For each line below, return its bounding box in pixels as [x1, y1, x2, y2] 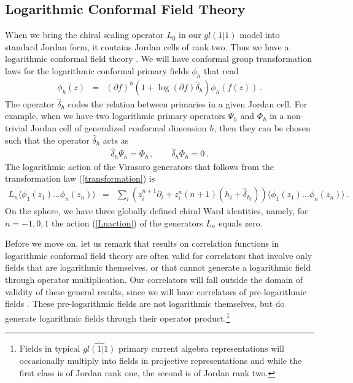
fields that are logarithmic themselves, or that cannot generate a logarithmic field [5, 261, 311, 274]
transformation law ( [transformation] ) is [5, 172, 155, 185]
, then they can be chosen [214, 122, 311, 134]
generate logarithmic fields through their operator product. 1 [5, 309, 230, 324]
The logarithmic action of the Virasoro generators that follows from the [5, 160, 274, 172]
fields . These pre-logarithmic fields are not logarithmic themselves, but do [5, 297, 285, 310]
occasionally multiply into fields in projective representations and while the [19, 354, 302, 366]
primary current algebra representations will [118, 342, 284, 355]
